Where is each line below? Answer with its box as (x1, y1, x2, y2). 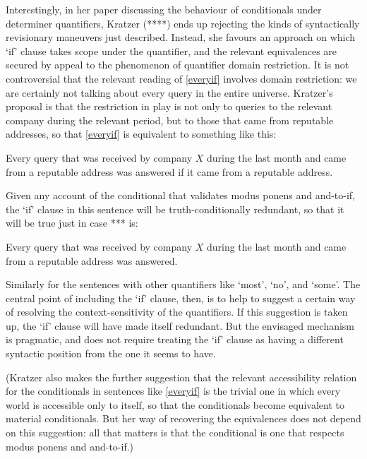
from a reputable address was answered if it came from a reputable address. (6, 164, 333, 179)
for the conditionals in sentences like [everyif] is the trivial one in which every (6, 383, 341, 398)
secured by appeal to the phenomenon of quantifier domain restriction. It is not (6, 57, 349, 72)
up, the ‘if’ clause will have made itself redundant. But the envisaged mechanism (6, 318, 355, 333)
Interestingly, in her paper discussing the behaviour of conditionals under (6, 2, 322, 16)
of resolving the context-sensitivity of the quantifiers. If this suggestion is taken (6, 304, 348, 319)
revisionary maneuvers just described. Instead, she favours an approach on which (6, 30, 356, 44)
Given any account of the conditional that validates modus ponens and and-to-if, (6, 188, 356, 203)
